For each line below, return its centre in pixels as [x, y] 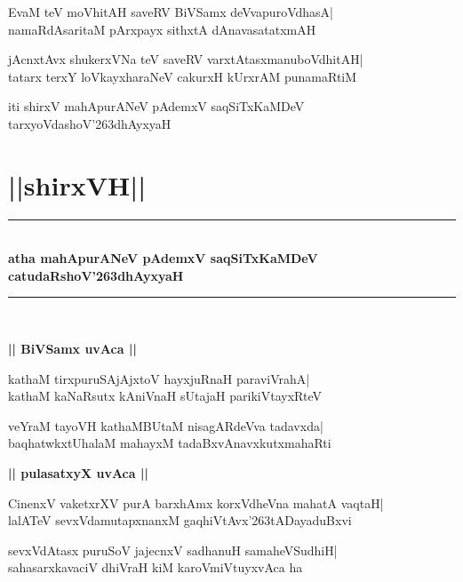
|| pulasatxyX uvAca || [78, 473]
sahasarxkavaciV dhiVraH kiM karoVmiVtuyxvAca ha [156, 567]
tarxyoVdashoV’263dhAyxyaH [90, 123]
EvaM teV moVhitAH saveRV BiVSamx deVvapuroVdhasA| [171, 12]
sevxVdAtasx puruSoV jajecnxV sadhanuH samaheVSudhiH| [173, 550]
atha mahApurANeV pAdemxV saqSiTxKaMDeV [163, 258]
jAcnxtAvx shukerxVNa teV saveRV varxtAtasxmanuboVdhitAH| [186, 59]
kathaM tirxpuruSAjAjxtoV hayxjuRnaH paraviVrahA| [159, 378]
